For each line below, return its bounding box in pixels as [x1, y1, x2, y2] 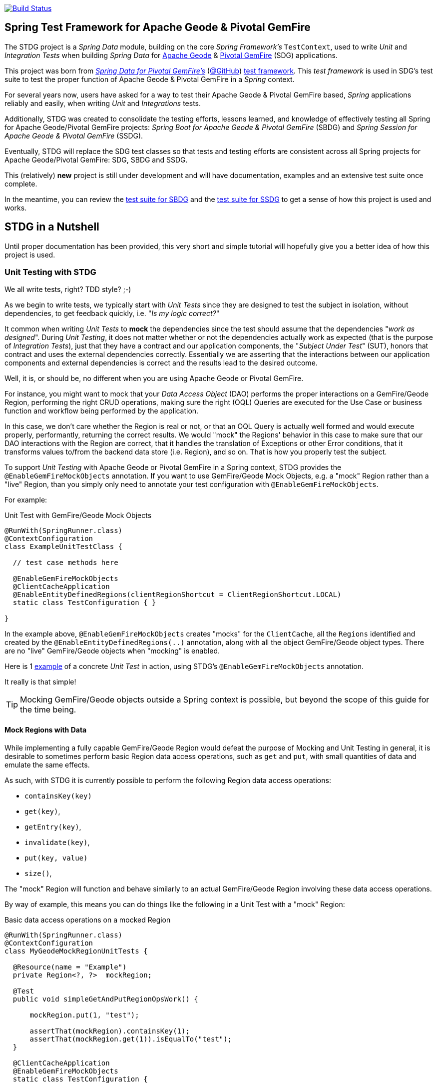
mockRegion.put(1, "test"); [29, 1010, 139, 1019]
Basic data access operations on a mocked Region [4, 915, 171, 924]
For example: [4, 495, 47, 504]
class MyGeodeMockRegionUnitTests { [4, 946, 148, 955]
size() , [24, 868, 52, 877]
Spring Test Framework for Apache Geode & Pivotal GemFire [4, 21, 311, 34]
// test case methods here [12, 558, 118, 567]
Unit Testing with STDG [4, 267, 96, 277]
